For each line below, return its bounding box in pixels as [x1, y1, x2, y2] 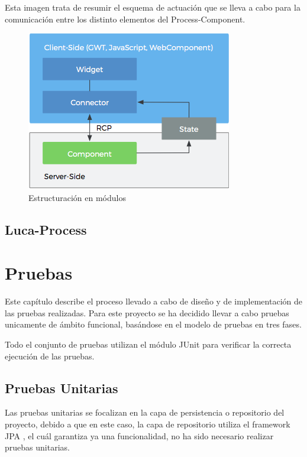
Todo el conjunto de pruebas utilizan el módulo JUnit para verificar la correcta [5, 338, 292, 351]
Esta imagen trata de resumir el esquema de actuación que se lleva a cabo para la [5, 1, 300, 13]
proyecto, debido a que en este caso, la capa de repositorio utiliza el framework [5, 418, 290, 430]
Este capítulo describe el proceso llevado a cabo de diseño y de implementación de [5, 295, 302, 307]
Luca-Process [5, 220, 87, 238]
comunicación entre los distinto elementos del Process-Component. [5, 12, 245, 25]
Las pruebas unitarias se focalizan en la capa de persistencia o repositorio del [5, 406, 285, 419]
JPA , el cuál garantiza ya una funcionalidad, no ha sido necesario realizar [5, 429, 274, 442]
